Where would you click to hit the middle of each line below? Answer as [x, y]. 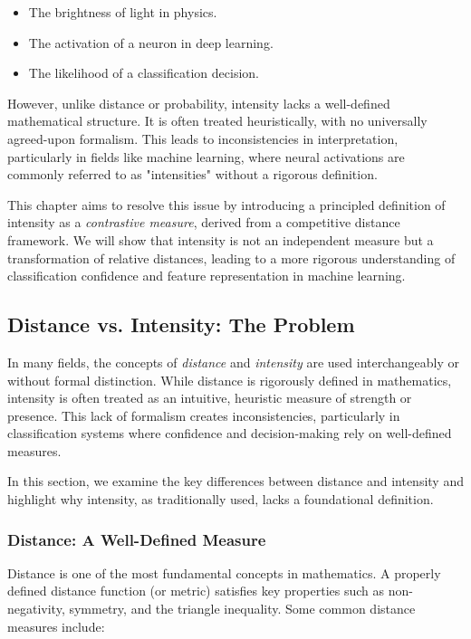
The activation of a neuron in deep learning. [151, 42]
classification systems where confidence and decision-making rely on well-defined [230, 433]
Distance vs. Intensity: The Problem [181, 324]
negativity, [36, 609]
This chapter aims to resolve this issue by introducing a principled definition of [226, 204]
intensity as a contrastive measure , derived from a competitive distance [204, 222]
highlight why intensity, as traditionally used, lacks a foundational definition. [221, 499]
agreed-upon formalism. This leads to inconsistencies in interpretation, [203, 138]
